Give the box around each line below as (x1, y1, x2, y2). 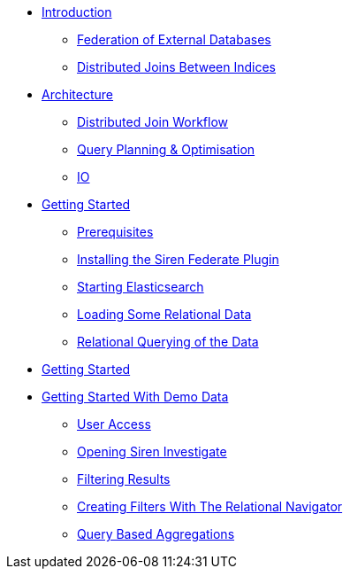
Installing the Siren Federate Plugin (77, 252, 279, 267)
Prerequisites (77, 224, 154, 239)
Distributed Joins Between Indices (77, 59, 276, 74)
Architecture (42, 87, 114, 102)
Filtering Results (77, 471, 171, 486)
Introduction (42, 4, 112, 19)
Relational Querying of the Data (77, 334, 259, 349)
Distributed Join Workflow (77, 114, 229, 129)
